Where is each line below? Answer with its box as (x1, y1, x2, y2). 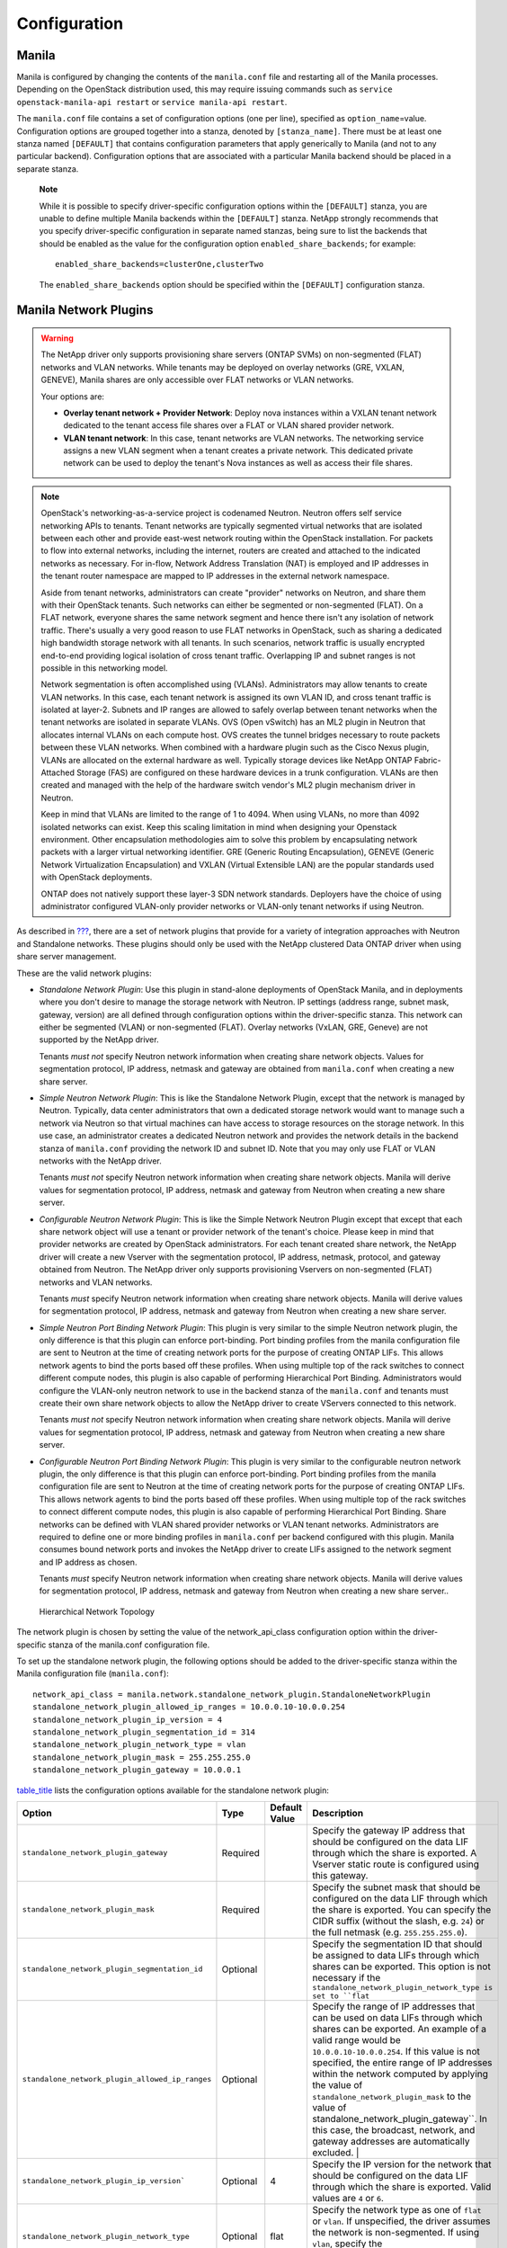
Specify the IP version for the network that (311, 2158, 492, 2171)
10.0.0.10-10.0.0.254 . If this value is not (311, 2045, 480, 2057)
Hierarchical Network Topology (39, 1606, 155, 1617)
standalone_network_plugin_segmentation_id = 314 (32, 1727, 256, 1737)
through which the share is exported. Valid (311, 2181, 492, 2193)
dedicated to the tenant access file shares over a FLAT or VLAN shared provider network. (63, 420, 395, 431)
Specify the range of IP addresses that (311, 2000, 476, 2012)
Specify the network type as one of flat (311, 2203, 482, 2216)
